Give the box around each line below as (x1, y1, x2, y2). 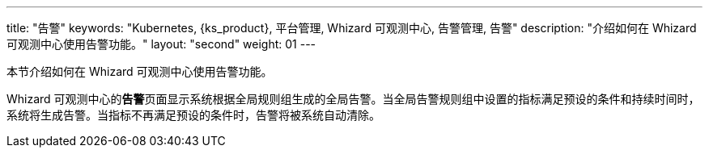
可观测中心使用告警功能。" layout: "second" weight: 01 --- (6, 37, 316, 51)
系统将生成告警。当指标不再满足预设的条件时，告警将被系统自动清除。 (6, 108, 380, 122)
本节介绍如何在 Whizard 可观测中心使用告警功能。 (6, 65, 273, 78)
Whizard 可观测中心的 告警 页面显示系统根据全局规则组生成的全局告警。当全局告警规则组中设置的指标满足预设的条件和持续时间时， (6, 92, 700, 106)
